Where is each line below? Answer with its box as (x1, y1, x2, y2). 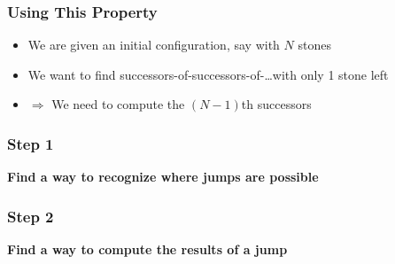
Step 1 (7, 132, 54, 154)
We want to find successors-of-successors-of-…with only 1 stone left (27, 65, 389, 83)
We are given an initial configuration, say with (27, 35, 280, 54)
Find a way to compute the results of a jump (7, 240, 288, 259)
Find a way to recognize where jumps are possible (7, 167, 319, 186)
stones (298, 35, 331, 54)
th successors (241, 95, 312, 113)
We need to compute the (51, 95, 185, 113)
